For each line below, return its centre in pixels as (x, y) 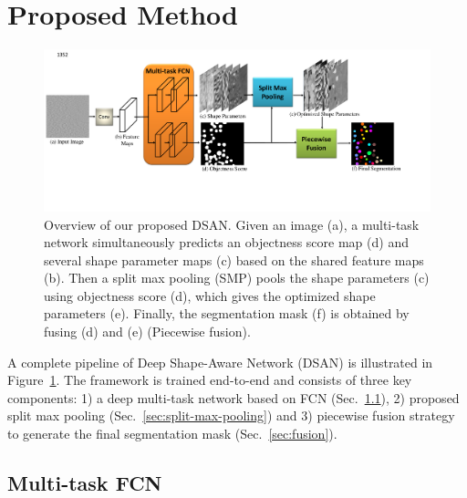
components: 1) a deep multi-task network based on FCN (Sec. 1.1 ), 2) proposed (233, 397)
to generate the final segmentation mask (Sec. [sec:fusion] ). (172, 434)
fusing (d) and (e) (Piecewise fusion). (147, 332)
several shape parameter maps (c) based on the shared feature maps (234, 259)
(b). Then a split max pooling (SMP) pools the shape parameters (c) (237, 278)
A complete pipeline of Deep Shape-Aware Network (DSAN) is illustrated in (220, 362)
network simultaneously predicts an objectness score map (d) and (226, 242)
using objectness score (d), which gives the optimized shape (210, 295)
